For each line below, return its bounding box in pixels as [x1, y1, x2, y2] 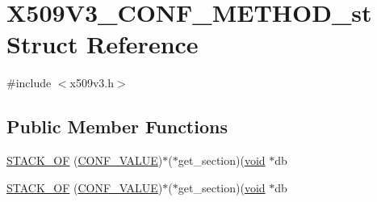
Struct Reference [6, 27, 199, 61]
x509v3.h [69, 74, 115, 91]
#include [6, 74, 52, 91]
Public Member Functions [6, 114, 228, 139]
